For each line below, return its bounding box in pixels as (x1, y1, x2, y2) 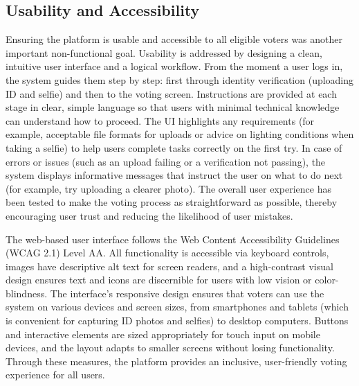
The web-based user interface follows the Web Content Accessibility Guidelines (6, 231, 340, 246)
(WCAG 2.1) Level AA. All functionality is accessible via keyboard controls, (6, 245, 329, 260)
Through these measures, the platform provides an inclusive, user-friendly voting (6, 353, 347, 368)
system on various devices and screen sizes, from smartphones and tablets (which (6, 299, 349, 314)
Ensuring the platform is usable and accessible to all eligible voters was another (6, 32, 342, 46)
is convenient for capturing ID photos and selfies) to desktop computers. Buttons (6, 313, 349, 328)
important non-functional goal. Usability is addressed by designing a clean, (6, 45, 322, 60)
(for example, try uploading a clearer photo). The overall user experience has (6, 181, 331, 195)
